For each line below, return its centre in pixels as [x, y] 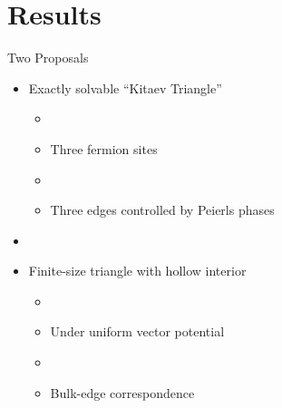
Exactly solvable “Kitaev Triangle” [125, 87]
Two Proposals [48, 58]
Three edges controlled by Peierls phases [162, 210]
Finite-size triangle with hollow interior [137, 271]
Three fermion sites [104, 148]
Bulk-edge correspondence [122, 392]
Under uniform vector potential [137, 331]
